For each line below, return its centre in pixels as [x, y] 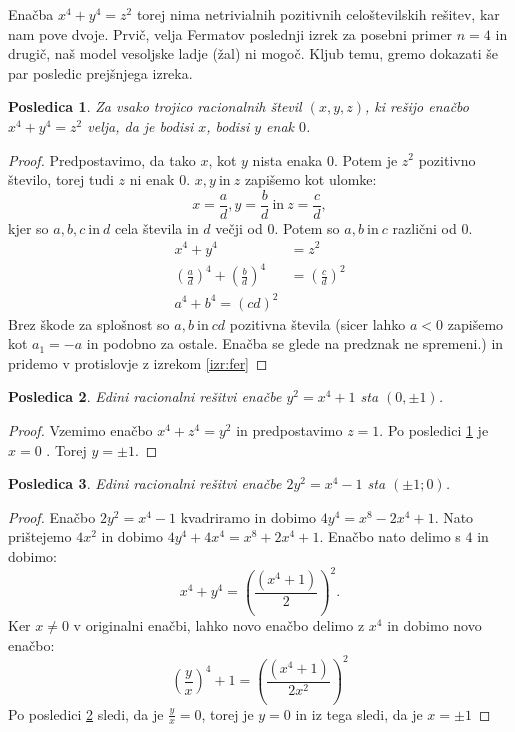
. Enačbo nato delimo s [390, 536]
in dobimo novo [434, 624]
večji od [239, 227]
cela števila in [157, 227]
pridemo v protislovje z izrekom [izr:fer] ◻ [138, 362]
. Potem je [365, 159]
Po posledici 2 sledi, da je [86, 713]
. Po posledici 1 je [434, 429]
